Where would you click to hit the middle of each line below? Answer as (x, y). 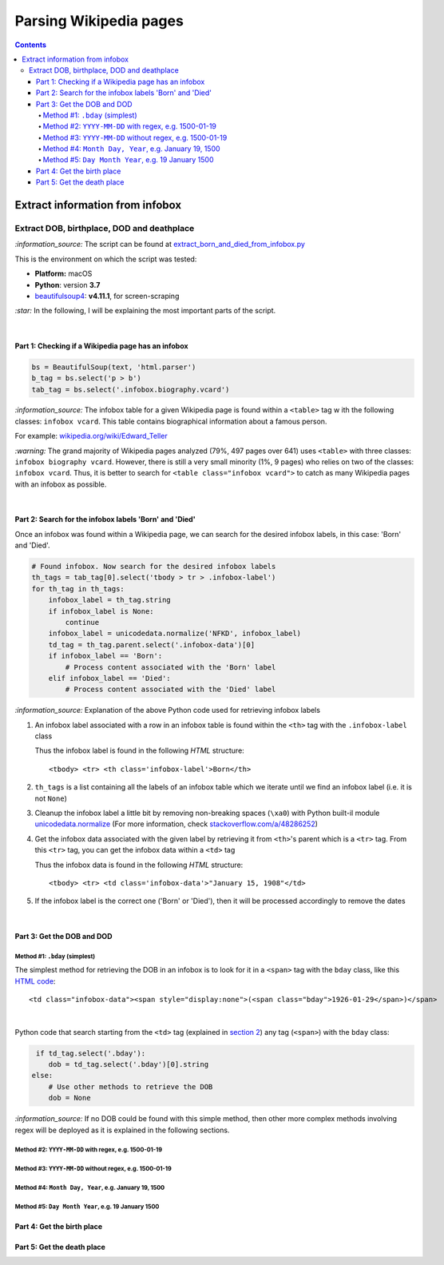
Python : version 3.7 (67, 284)
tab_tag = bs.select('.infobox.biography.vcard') (131, 389)
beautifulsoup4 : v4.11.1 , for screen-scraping (107, 296)
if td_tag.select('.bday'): (91, 1053)
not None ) (51, 798)
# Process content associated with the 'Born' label (170, 667)
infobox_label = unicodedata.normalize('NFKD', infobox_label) (175, 634)
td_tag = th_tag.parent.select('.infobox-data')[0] (152, 644)
